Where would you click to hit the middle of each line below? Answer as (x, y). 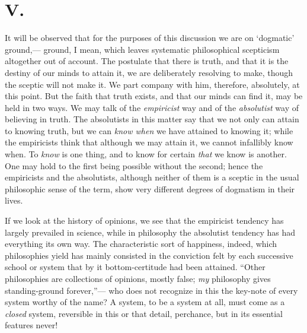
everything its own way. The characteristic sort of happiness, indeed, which (141, 244)
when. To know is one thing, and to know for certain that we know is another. (146, 154)
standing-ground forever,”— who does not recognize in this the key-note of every (151, 290)
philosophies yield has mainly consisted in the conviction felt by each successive (149, 255)
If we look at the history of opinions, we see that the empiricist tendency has (144, 221)
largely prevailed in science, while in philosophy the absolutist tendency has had (150, 232)
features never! (31, 325)
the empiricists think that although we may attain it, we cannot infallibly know (149, 142)
